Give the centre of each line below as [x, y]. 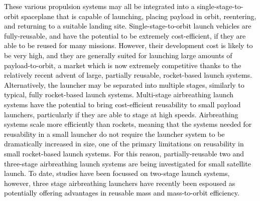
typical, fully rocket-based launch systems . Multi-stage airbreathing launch [119, 94]
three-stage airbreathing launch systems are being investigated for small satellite [127, 163]
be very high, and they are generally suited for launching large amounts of [118, 55]
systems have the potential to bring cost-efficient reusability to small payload [122, 104]
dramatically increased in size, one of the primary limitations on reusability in [124, 144]
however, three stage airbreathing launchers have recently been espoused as [120, 183]
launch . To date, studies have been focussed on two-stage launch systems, [117, 173]
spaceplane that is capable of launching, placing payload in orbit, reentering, [139, 16]
